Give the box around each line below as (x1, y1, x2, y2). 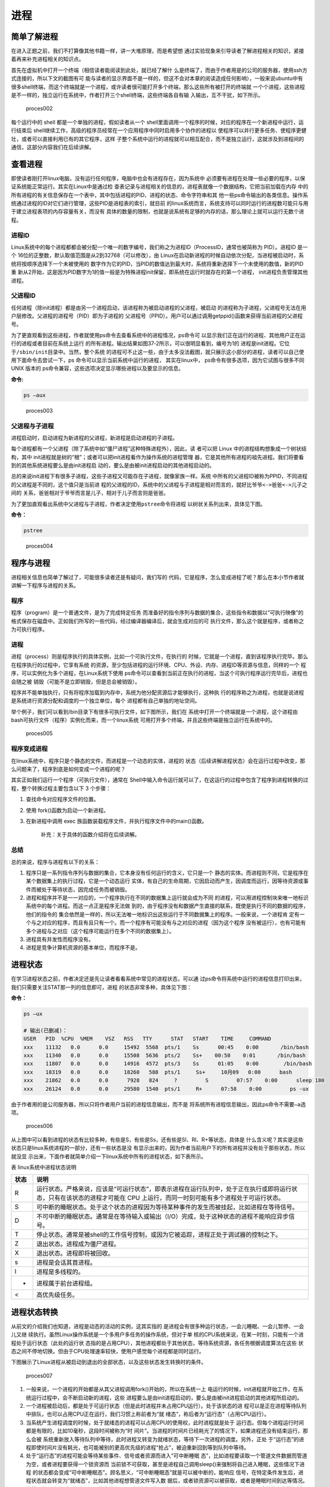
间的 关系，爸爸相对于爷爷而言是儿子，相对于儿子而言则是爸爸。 (11, 490, 169, 497)
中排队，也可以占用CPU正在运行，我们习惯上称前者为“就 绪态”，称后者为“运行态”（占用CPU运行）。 (26, 1410, 270, 1418)
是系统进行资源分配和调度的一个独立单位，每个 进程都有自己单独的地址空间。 (11, 697, 200, 704)
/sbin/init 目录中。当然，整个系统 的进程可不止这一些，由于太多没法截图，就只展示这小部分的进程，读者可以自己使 (16, 348, 304, 355)
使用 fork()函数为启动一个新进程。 (26, 807, 109, 814)
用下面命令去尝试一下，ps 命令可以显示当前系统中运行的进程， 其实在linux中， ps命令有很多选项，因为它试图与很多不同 (11, 357, 304, 364)
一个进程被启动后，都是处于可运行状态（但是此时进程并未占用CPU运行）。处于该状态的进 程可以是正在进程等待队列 (26, 1402, 307, 1409)
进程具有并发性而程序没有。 (26, 936, 94, 943)
